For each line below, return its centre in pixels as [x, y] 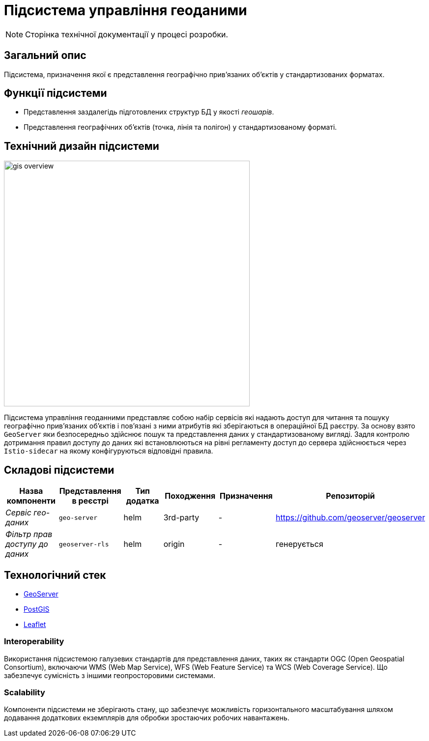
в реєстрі [90, 501]
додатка [143, 501]
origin [174, 544]
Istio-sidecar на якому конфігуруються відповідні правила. [109, 451]
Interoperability [34, 641]
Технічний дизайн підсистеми [82, 146]
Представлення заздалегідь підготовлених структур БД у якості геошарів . [149, 112]
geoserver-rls [84, 544]
